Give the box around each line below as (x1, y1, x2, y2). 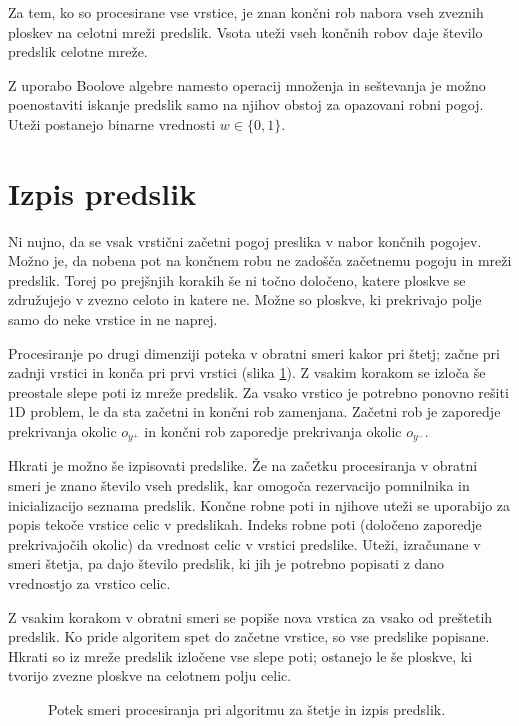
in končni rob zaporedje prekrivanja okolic (144, 421, 402, 442)
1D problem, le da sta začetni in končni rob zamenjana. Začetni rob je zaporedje (8, 401, 501, 422)
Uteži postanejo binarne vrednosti (8, 113, 216, 134)
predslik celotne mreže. (8, 41, 148, 62)
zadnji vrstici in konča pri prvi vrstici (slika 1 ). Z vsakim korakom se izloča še (8, 362, 486, 383)
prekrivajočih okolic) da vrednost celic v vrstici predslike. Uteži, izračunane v (8, 533, 481, 554)
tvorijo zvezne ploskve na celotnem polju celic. (8, 665, 292, 686)
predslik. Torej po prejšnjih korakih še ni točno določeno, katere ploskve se (8, 269, 466, 290)
